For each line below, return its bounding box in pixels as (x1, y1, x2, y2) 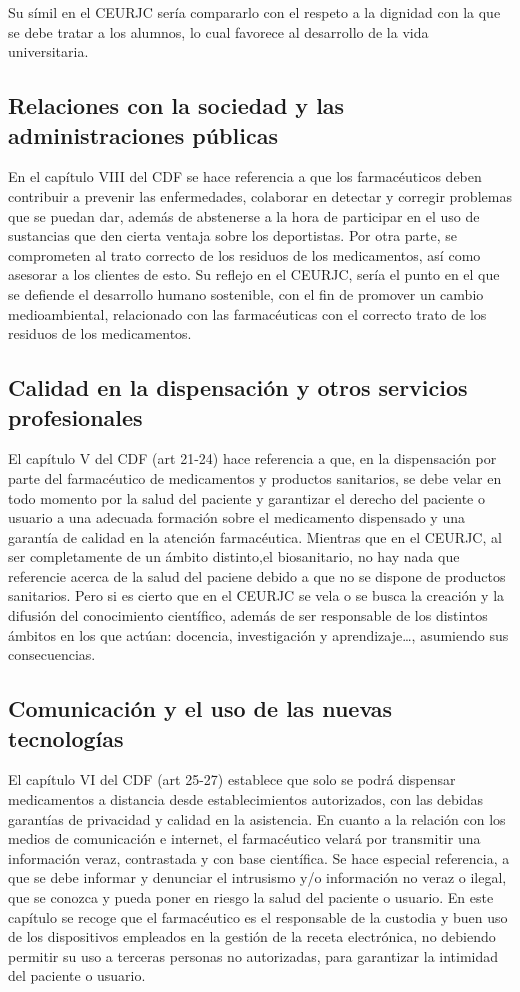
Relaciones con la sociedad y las (8, 90, 345, 121)
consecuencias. (8, 644, 96, 665)
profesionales (8, 401, 143, 432)
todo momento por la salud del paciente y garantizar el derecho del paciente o (8, 487, 485, 508)
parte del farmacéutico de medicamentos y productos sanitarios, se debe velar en (8, 467, 502, 488)
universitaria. (8, 41, 89, 62)
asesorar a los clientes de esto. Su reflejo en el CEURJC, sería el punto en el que (8, 264, 500, 285)
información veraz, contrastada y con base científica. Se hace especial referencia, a (8, 847, 510, 868)
